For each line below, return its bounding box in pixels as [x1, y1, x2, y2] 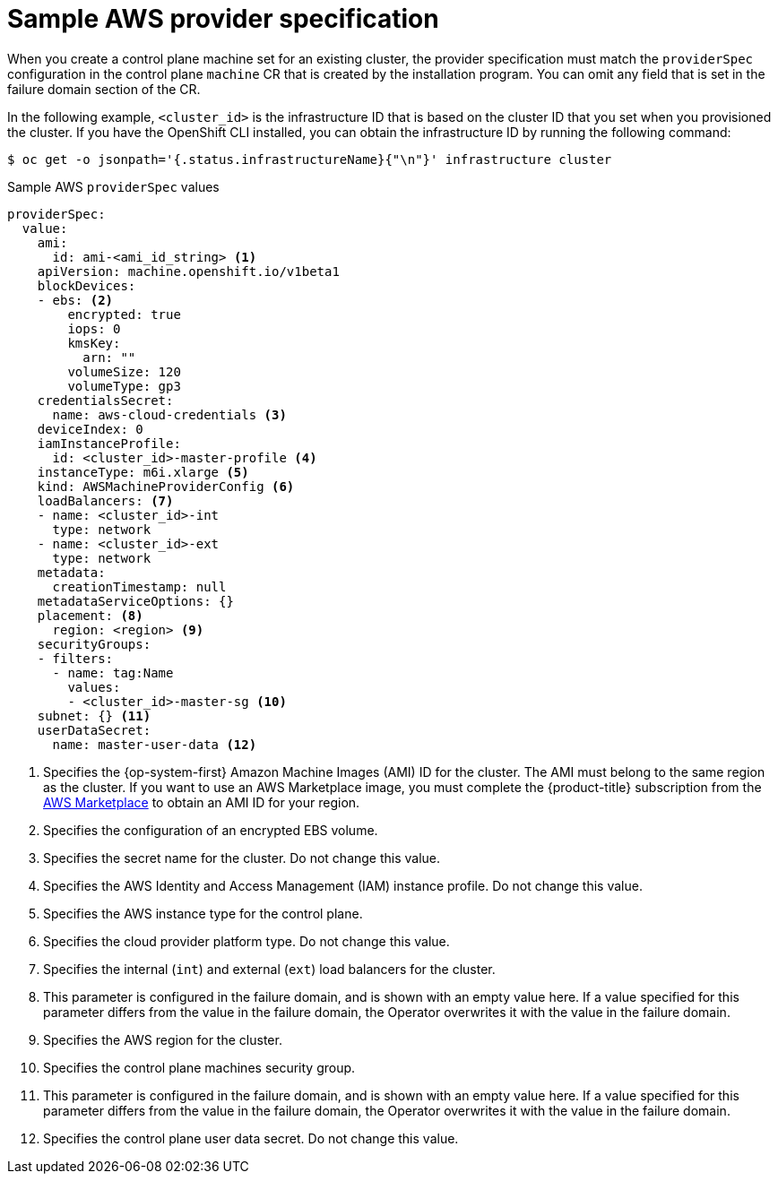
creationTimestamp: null [52, 579, 227, 594]
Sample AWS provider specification [7, 4, 439, 34]
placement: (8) [37, 608, 143, 623]
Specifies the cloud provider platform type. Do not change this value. [43, 933, 450, 949]
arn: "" [82, 349, 136, 365]
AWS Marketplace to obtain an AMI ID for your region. [43, 794, 360, 810]
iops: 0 [67, 321, 121, 336]
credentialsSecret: [37, 392, 174, 408]
